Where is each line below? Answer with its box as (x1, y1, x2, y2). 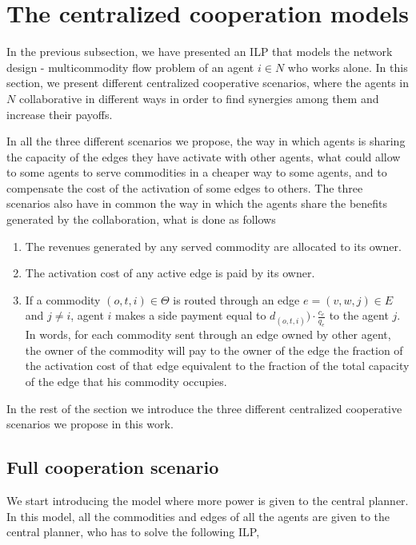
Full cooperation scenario (6, 455, 219, 479)
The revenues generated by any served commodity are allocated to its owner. (25, 237, 402, 254)
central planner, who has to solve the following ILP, (6, 523, 260, 540)
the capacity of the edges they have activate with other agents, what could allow (6, 148, 401, 165)
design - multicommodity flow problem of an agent (6, 58, 254, 75)
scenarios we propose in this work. (6, 416, 174, 432)
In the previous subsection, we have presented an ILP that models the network (6, 43, 393, 60)
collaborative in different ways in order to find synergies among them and (18, 90, 379, 106)
